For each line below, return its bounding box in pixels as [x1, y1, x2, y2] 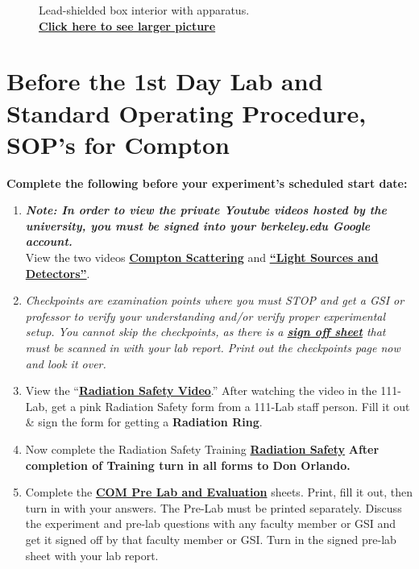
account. [25, 233, 73, 250]
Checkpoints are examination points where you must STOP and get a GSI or [25, 292, 404, 309]
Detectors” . [25, 264, 90, 281]
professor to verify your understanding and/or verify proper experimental [25, 307, 386, 324]
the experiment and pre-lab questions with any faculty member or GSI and [25, 515, 396, 532]
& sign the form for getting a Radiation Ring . [25, 413, 263, 430]
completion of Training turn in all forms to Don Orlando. [25, 456, 351, 473]
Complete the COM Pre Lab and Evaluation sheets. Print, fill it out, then [25, 484, 413, 500]
